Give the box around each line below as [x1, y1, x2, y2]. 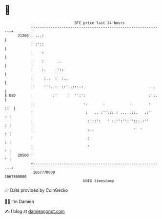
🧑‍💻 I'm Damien [4, 199, 35, 204]
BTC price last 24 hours [74, 20, 125, 25]
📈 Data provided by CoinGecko [4, 187, 68, 193]
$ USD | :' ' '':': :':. [4, 93, 158, 98]
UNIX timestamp [83, 178, 114, 183]
